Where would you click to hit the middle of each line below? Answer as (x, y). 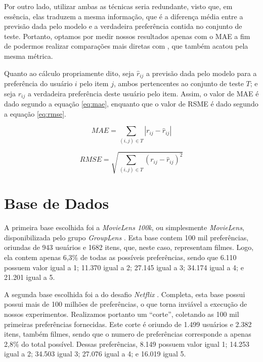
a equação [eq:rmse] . (35, 113)
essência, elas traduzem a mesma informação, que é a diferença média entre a (124, 16)
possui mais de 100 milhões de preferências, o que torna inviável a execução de (126, 304)
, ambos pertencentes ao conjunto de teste (179, 83)
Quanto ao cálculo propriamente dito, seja (69, 73)
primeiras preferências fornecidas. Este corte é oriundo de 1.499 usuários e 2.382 (128, 324)
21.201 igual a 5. (30, 277)
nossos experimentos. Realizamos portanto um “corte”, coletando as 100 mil (122, 314)
